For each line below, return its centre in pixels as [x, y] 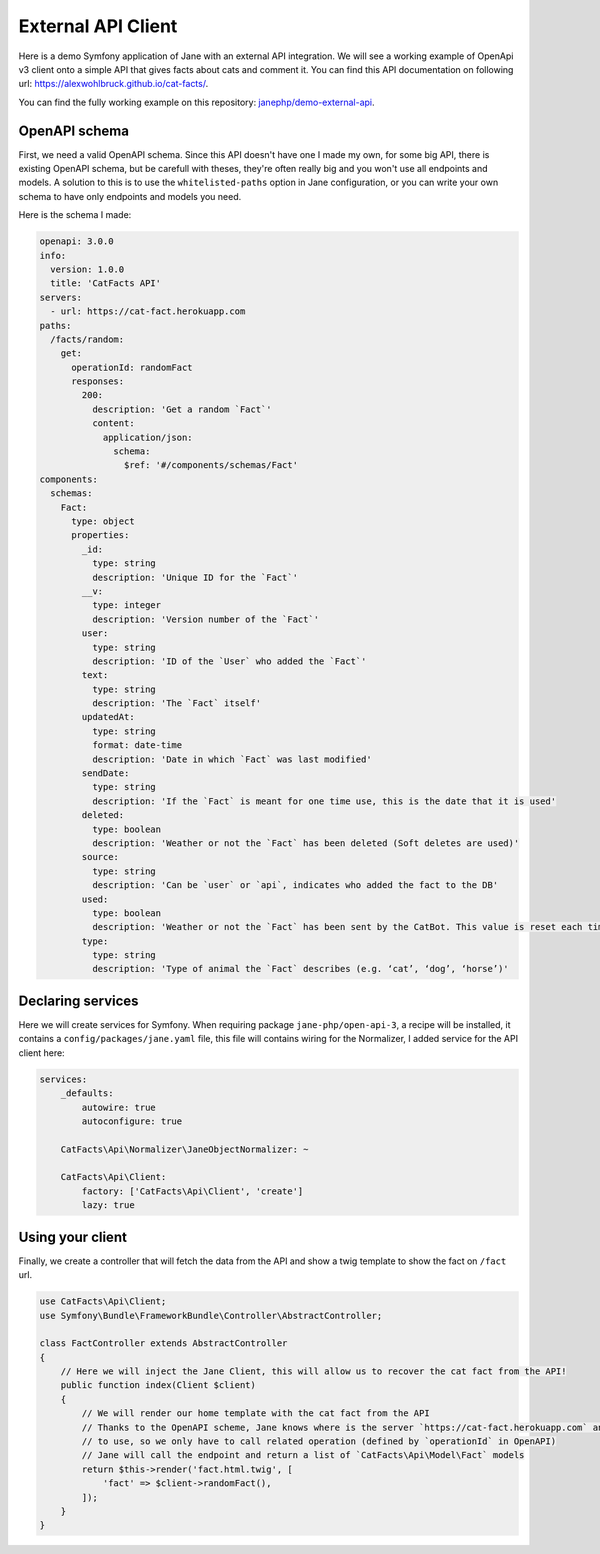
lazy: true [108, 1205]
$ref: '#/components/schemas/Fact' [211, 465]
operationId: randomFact [132, 367]
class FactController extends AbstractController [163, 1343]
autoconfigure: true [132, 1121]
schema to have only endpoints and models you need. [130, 196]
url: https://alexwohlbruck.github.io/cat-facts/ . [113, 84]
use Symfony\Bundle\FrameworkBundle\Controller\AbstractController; [211, 1315]
